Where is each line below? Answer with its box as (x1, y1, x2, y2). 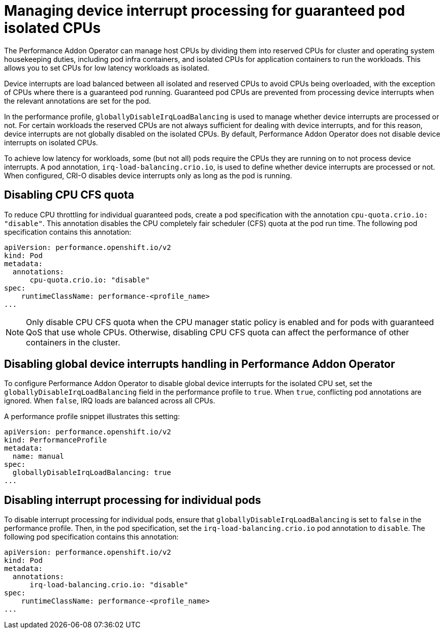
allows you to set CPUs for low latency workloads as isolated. (4, 63, 209, 72)
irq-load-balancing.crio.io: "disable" (29, 581, 188, 589)
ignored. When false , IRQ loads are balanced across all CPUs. (4, 396, 215, 405)
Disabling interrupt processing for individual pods (4, 493, 261, 507)
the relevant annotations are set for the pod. (4, 96, 151, 105)
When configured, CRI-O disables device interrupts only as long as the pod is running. (4, 171, 292, 180)
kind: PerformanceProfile (4, 436, 107, 445)
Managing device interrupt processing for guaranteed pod (4, 2, 405, 19)
